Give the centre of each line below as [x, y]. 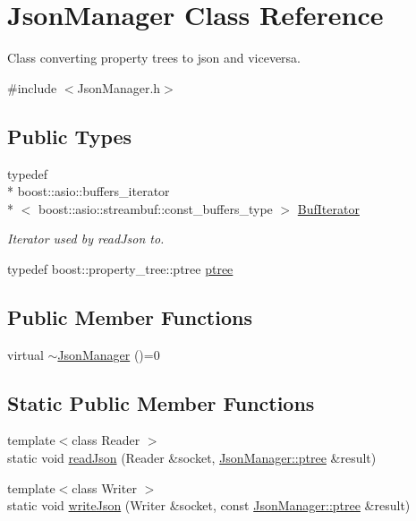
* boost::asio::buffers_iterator [89, 191]
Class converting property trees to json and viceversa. [154, 58]
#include [32, 87]
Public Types [70, 136]
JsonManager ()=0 [109, 354]
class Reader [106, 440]
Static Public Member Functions [161, 402]
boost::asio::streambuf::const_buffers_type [155, 208]
